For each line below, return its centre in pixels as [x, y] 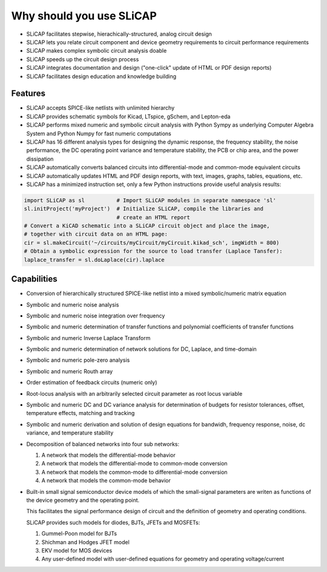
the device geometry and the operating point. [83, 500]
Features [28, 94]
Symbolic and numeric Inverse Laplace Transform [88, 338]
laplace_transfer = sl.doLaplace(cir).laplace [94, 260]
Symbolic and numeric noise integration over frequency [96, 316]
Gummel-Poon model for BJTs [79, 534]
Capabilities [34, 279]
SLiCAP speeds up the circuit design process [83, 59]
